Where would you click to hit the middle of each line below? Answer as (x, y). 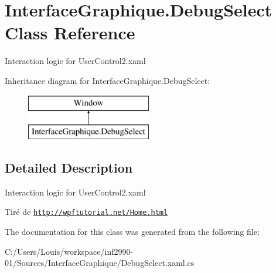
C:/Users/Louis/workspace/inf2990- (69, 251)
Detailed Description (69, 168)
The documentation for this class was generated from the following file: (132, 232)
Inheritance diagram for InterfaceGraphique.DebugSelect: (108, 80)
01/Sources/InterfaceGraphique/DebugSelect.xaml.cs (100, 263)
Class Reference (70, 33)
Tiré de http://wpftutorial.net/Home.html (86, 212)
